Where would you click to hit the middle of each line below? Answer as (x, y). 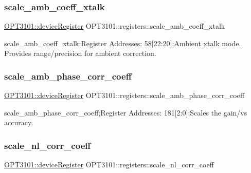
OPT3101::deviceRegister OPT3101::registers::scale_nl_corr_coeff (109, 165)
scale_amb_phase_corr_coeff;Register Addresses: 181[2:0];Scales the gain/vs (126, 112)
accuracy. (19, 122)
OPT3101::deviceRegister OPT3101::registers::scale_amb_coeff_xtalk (115, 26)
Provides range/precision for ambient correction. (80, 53)
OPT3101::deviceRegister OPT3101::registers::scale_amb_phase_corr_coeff (124, 95)
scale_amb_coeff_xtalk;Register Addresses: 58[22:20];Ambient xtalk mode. (123, 43)
